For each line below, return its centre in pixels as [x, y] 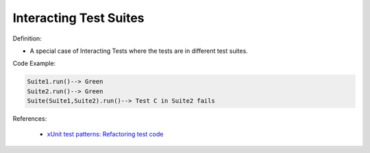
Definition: [27, 38]
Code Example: [34, 63]
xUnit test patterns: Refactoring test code [105, 134]
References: [30, 119]
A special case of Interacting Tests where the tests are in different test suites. [139, 51]
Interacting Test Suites [78, 18]
